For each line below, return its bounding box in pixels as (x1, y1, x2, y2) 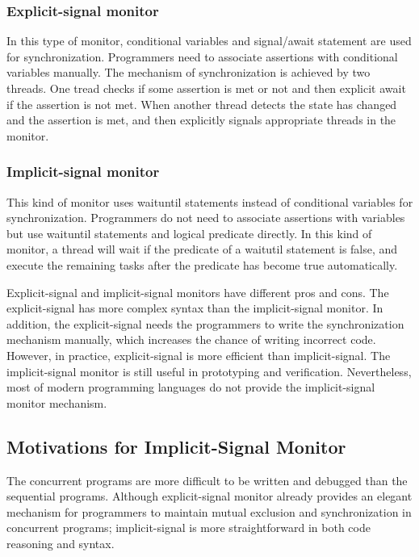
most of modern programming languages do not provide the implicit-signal (6, 379, 375, 396)
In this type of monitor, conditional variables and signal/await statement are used (6, 32, 412, 49)
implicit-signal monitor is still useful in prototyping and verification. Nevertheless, (6, 362, 412, 379)
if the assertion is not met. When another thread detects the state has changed (6, 95, 397, 112)
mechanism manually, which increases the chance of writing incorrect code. (6, 331, 376, 348)
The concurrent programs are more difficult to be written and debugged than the (6, 471, 408, 488)
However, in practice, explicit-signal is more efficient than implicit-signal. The (6, 346, 391, 363)
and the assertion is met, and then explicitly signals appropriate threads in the (6, 111, 396, 128)
